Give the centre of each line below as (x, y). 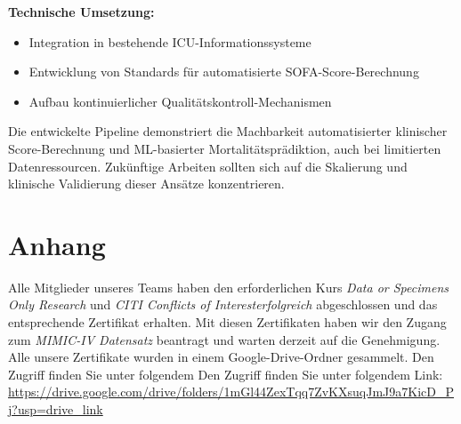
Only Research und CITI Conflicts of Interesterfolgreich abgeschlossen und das (223, 304)
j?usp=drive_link (56, 409)
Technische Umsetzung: (81, 12)
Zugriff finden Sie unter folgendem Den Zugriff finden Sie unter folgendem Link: (226, 374)
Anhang (57, 244)
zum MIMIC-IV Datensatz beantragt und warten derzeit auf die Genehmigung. (224, 339)
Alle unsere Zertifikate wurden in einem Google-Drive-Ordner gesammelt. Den (221, 357)
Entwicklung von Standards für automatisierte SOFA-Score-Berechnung (224, 72)
